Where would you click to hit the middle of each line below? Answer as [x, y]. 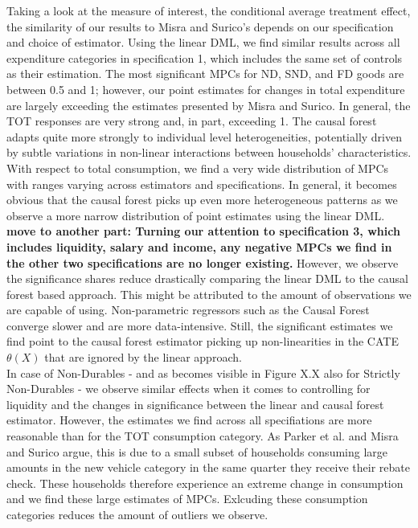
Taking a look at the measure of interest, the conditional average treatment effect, [209, 10]
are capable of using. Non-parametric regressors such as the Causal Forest [188, 310]
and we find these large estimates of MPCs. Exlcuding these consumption [187, 499]
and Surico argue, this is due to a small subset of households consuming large [197, 451]
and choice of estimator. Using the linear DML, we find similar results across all [203, 42]
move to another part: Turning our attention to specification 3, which [203, 231]
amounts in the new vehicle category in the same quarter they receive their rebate [208, 467]
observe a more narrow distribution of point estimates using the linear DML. [196, 215]
